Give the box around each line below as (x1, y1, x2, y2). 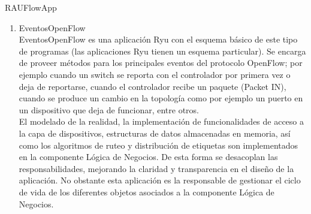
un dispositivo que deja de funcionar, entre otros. (19, 103, 200, 116)
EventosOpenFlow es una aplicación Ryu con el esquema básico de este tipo (19, 33, 298, 46)
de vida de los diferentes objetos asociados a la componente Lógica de (19, 185, 274, 198)
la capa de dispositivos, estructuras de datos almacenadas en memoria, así (19, 126, 291, 139)
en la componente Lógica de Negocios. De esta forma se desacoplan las (19, 150, 278, 163)
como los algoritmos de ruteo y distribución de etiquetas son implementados (19, 138, 298, 151)
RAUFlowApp (5, 1, 57, 13)
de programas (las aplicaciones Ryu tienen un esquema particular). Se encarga (19, 44, 306, 57)
